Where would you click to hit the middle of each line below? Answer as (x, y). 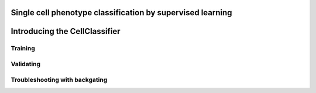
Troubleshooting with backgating (59, 80)
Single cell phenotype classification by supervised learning (121, 13)
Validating (26, 64)
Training (23, 49)
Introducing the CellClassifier (66, 31)
